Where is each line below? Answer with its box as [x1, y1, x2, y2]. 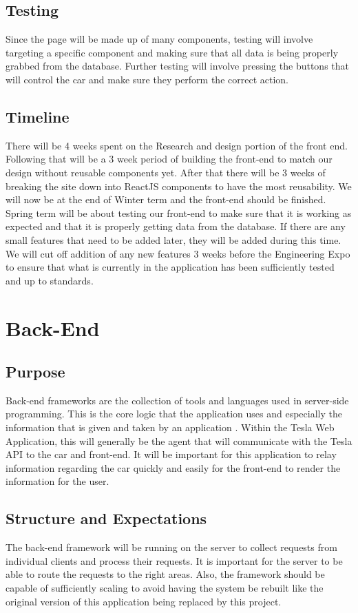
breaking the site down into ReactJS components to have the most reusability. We [6, 178, 352, 193]
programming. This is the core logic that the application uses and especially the [6, 406, 342, 421]
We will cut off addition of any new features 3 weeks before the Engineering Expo [6, 246, 350, 260]
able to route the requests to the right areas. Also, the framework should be [6, 567, 325, 581]
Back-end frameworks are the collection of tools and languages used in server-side [6, 393, 349, 407]
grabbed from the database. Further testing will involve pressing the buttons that [6, 59, 349, 73]
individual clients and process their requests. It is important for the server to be [6, 553, 343, 568]
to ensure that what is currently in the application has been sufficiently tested [6, 260, 335, 274]
